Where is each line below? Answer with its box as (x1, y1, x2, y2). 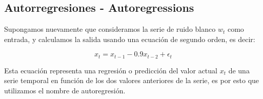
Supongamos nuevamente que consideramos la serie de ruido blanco (4, 24, 216, 34)
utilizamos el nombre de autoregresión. (4, 85, 126, 96)
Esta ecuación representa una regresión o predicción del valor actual (4, 65, 217, 75)
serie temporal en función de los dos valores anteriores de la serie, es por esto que (4, 75, 259, 86)
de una (228, 65, 250, 75)
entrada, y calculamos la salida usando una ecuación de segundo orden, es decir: (4, 33, 255, 44)
